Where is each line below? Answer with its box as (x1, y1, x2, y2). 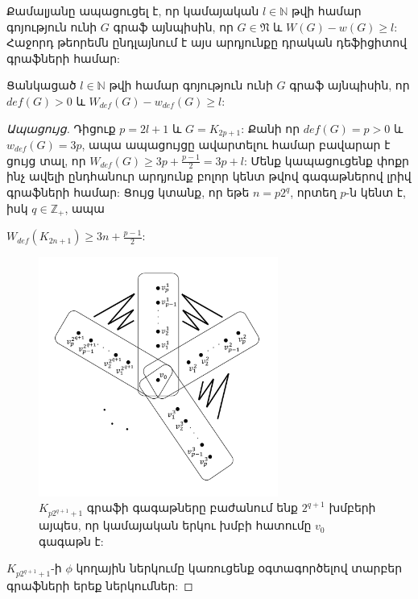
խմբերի (329, 499, 376, 516)
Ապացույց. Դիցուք (6, 119, 116, 136)
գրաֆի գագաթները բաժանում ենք (86, 499, 298, 516)
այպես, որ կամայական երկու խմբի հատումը (39, 517, 312, 534)
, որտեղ (290, 184, 337, 201)
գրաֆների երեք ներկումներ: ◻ (6, 577, 193, 594)
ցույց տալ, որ (6, 152, 86, 168)
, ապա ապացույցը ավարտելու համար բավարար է (81, 136, 391, 153)
